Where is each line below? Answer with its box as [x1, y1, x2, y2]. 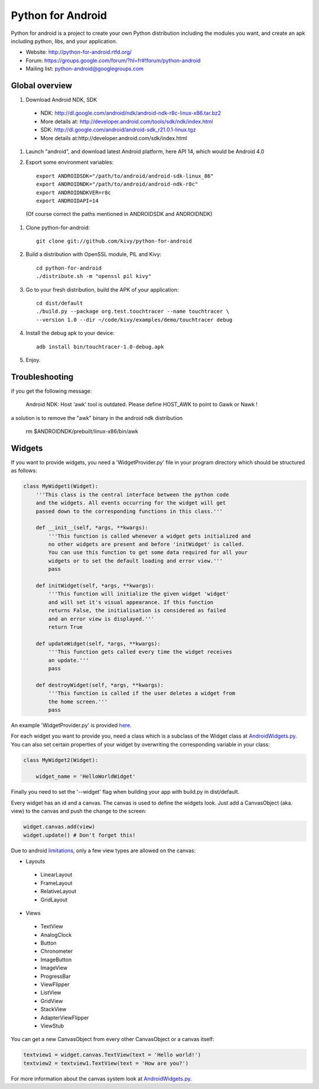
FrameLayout [40, 879, 73, 887]
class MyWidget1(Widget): [23, 483, 99, 490]
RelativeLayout [40, 888, 77, 895]
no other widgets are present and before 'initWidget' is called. [48, 541, 245, 548]
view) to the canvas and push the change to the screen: [11, 807, 147, 815]
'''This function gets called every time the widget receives [48, 648, 233, 655]
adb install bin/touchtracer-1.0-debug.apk [36, 343, 164, 350]
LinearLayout [40, 871, 73, 878]
